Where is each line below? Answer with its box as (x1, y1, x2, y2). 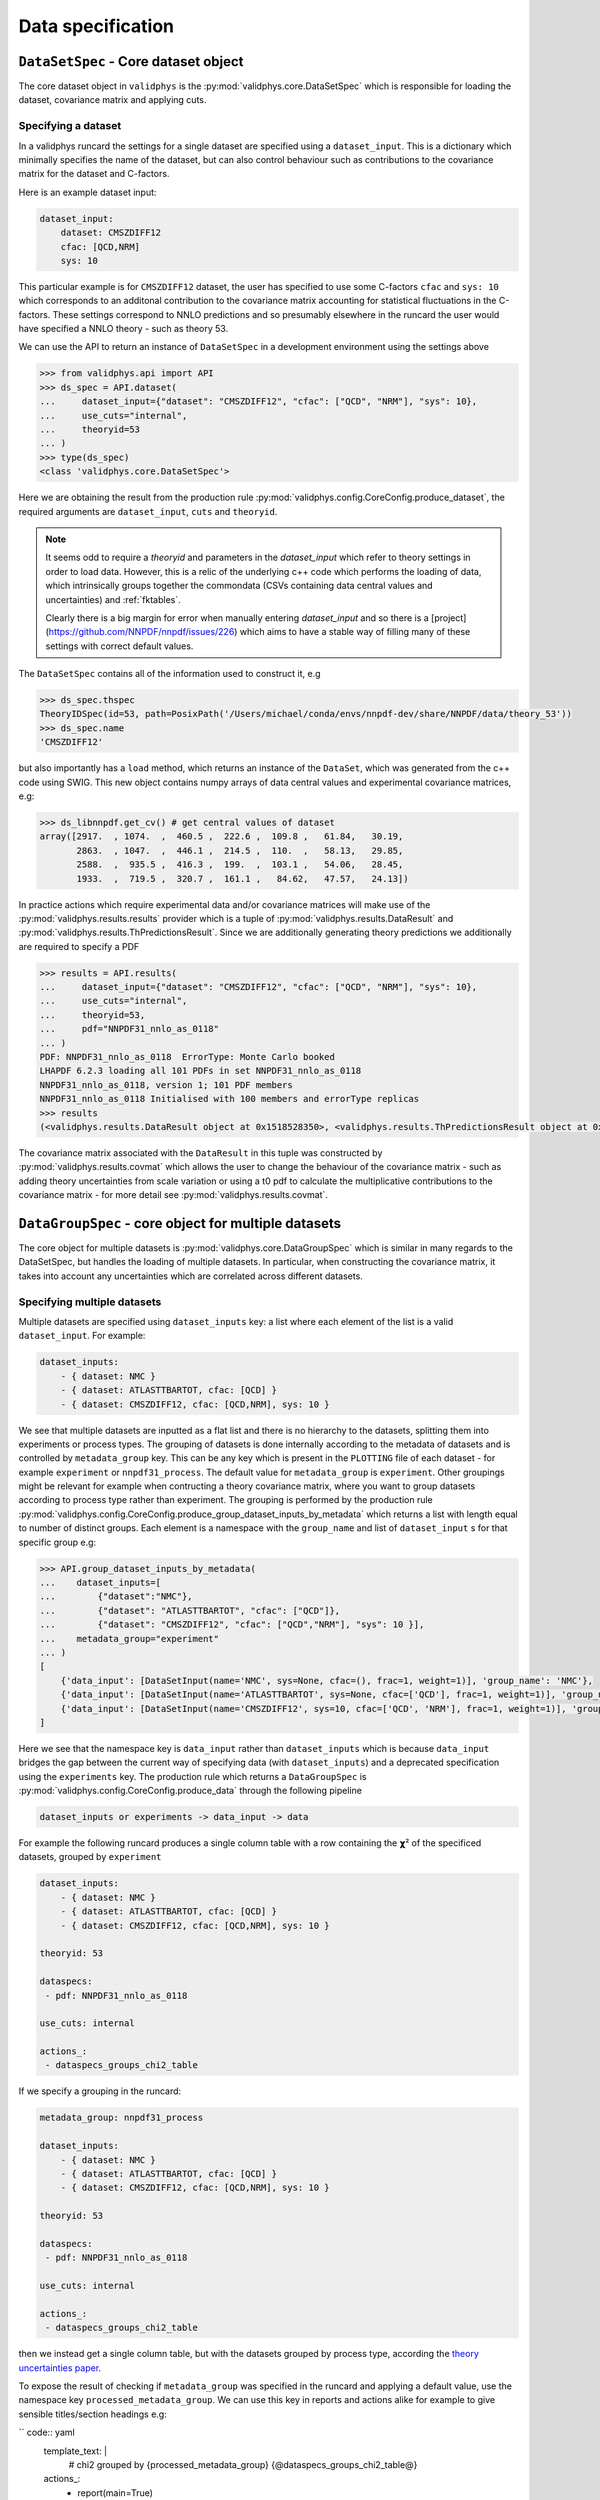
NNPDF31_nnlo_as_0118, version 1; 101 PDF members (39, 1079, 294, 1090)
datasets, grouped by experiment (18, 1851, 162, 1863)
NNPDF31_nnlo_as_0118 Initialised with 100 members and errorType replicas (39, 1093, 420, 1105)
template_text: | (43, 2445, 108, 2457)
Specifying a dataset (18, 119, 122, 133)
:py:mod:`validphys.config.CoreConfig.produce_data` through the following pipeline (18, 1785, 362, 1797)
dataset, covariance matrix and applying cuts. (18, 94, 207, 106)
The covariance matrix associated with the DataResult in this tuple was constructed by (18, 1146, 383, 1159)
